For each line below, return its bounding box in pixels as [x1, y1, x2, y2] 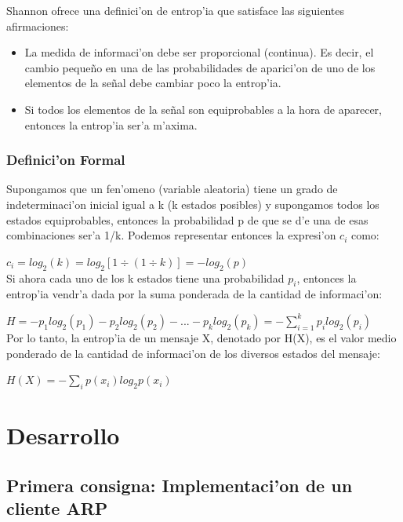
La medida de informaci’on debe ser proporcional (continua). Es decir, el [24, 44, 374, 60]
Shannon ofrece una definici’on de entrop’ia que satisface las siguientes [6, 2, 344, 18]
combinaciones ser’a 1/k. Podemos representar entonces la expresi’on [6, 227, 336, 243]
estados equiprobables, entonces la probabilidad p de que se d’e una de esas [6, 211, 369, 228]
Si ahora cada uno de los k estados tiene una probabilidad [6, 269, 285, 286]
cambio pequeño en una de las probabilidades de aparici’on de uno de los [24, 59, 376, 75]
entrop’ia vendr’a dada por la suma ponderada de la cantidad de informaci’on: [6, 286, 383, 302]
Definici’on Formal [6, 150, 125, 170]
